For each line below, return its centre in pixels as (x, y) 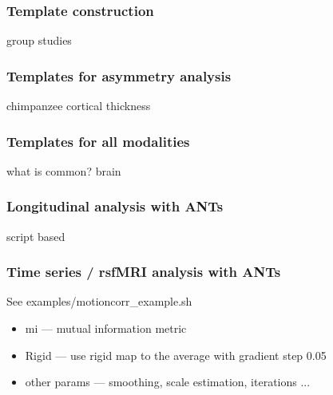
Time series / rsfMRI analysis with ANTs (144, 272)
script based (36, 236)
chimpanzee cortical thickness (79, 106)
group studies (39, 40)
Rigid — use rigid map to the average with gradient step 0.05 (176, 355)
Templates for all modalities (98, 141)
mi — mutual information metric (106, 328)
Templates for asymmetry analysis (119, 75)
